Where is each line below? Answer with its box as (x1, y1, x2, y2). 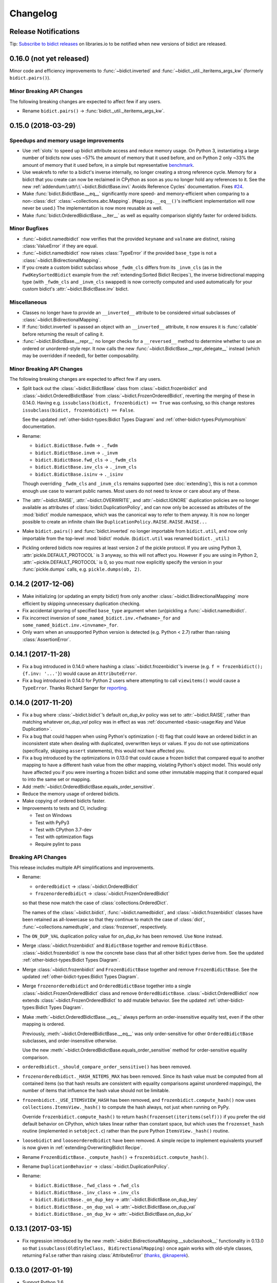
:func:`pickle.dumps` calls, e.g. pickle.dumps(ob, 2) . (22, 566, 142, 572)
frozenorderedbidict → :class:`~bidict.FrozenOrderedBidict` (35, 890, 170, 897)
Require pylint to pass (35, 841, 82, 847)
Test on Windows (35, 812, 72, 819)
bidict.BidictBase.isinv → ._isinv (35, 471, 124, 477)
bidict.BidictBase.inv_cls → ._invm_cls (35, 464, 137, 470)
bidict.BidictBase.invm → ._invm (35, 450, 118, 456)
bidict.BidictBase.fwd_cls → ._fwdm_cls (35, 457, 137, 463)
